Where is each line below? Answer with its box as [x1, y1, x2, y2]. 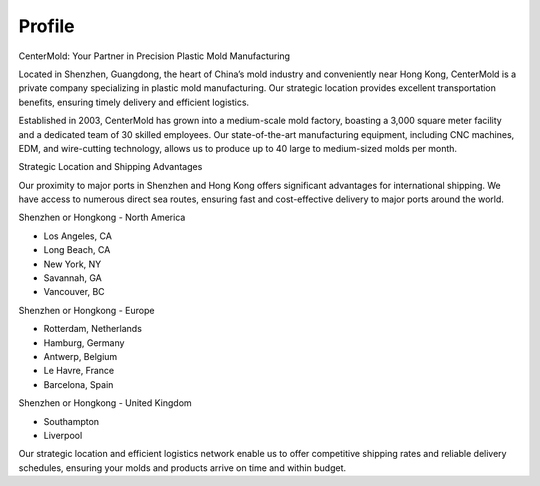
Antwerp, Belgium [43, 350, 118, 362]
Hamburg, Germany [43, 336, 125, 349]
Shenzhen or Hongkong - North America [18, 211, 186, 224]
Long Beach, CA [43, 244, 111, 256]
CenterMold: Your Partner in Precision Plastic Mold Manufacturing [18, 50, 290, 62]
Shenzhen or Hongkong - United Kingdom [18, 397, 192, 409]
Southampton [43, 415, 100, 427]
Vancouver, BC [43, 286, 105, 298]
